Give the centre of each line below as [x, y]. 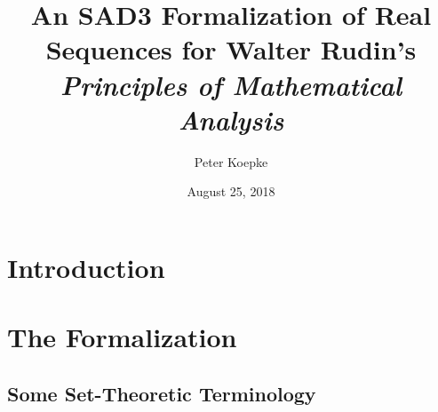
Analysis [231, 119]
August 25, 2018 [231, 191]
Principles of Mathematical [231, 84]
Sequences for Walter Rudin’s [231, 49]
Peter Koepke [231, 161]
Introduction [86, 267]
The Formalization [122, 337]
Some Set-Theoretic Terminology [162, 393]
